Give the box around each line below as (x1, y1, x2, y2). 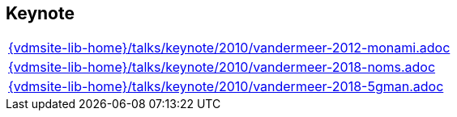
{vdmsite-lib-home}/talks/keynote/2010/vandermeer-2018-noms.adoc (8, 59, 436, 76)
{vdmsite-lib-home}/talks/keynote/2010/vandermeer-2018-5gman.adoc (8, 78, 444, 95)
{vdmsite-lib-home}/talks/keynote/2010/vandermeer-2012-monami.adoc (8, 40, 451, 56)
